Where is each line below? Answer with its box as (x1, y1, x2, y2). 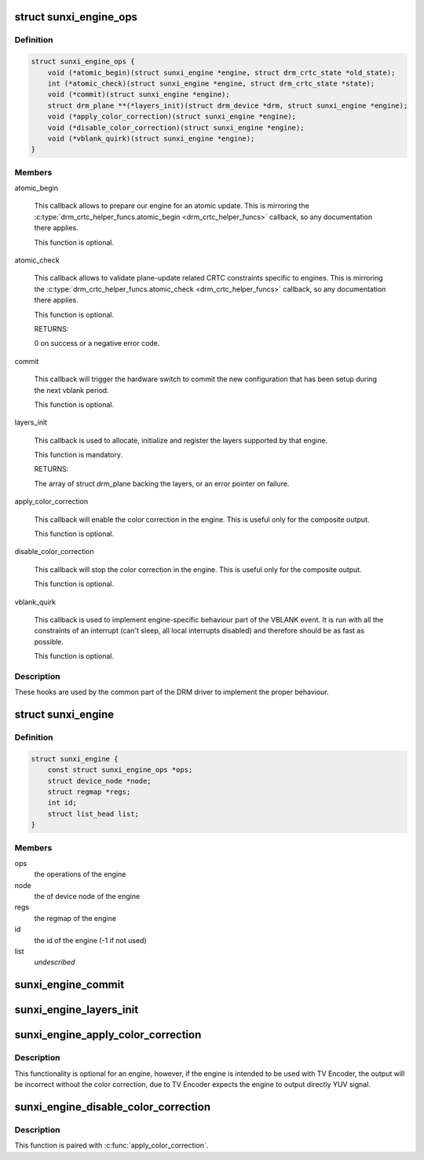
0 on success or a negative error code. (34, 339, 160, 348)
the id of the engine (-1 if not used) (34, 935, 147, 945)
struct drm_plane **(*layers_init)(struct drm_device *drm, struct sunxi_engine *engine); (47, 101, 408, 110)
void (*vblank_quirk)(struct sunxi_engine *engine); (47, 134, 255, 143)
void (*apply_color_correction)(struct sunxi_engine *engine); (47, 112, 297, 121)
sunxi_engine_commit (14, 978, 125, 992)
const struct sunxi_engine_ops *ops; (47, 765, 193, 774)
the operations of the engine (34, 869, 126, 879)
